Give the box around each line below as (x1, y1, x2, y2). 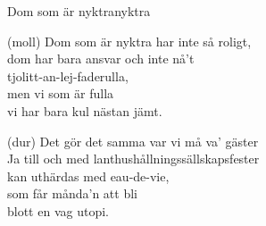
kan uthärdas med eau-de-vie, (7, 166, 170, 185)
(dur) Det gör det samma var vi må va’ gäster (7, 131, 259, 150)
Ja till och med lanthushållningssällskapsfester (7, 149, 260, 168)
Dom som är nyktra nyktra (7, 2, 151, 20)
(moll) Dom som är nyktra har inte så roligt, (7, 31, 252, 50)
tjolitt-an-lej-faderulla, (7, 66, 129, 85)
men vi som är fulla (7, 84, 114, 103)
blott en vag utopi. (7, 201, 109, 220)
